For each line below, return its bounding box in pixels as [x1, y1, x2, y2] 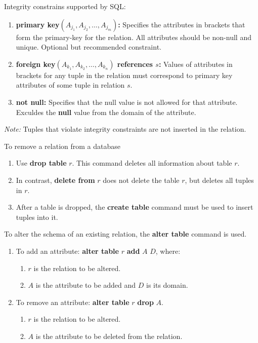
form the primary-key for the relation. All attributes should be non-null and [16, 31, 251, 42]
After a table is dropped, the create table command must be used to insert [16, 202, 253, 212]
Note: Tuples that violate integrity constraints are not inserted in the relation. [4, 124, 246, 134]
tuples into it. [16, 211, 58, 222]
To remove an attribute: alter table [16, 296, 130, 307]
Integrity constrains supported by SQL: [4, 1, 126, 11]
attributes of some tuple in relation [16, 80, 125, 90]
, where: [155, 245, 181, 256]
